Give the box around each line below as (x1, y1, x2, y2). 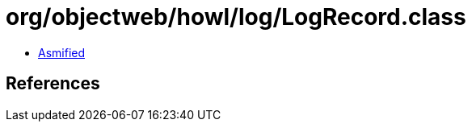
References (6, 73, 100, 94)
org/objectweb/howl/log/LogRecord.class (6, 3, 466, 31)
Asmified (38, 45, 86, 60)
